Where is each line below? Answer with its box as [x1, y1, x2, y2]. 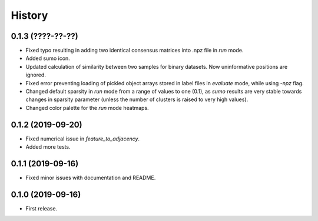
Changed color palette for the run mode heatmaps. [25, 104, 150, 111]
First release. [25, 205, 58, 212]
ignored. [25, 71, 47, 79]
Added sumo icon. [25, 55, 70, 62]
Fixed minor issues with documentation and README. [25, 174, 156, 181]
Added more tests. [25, 143, 71, 150]
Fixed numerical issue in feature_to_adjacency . [25, 135, 140, 142]
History [11, 9, 48, 22]
